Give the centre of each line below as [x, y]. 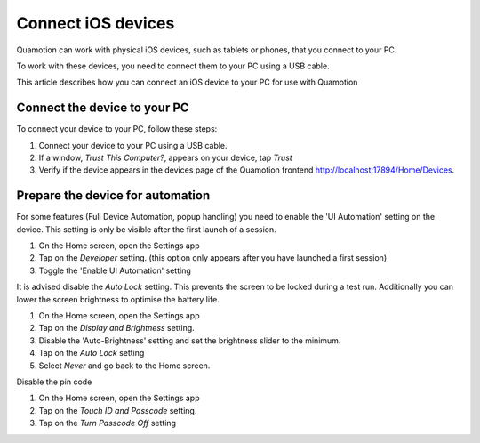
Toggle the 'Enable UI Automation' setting [115, 270]
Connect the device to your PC [103, 108]
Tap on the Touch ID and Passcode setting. [118, 410]
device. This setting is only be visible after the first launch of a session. [147, 229]
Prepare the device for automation [113, 196]
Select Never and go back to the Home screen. [124, 366]
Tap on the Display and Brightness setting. [116, 328]
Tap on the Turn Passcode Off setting [108, 423]
